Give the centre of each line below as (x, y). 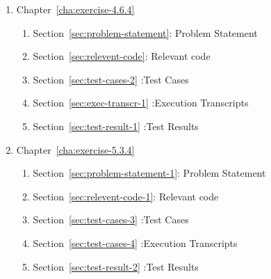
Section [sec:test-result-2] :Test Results (116, 266)
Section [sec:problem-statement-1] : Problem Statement (149, 173)
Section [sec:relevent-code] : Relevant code (122, 56)
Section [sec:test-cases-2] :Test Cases (111, 79)
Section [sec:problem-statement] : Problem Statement (145, 32)
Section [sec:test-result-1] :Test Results (116, 126)
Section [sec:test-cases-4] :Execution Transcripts (135, 242)
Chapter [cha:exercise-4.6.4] (75, 9)
